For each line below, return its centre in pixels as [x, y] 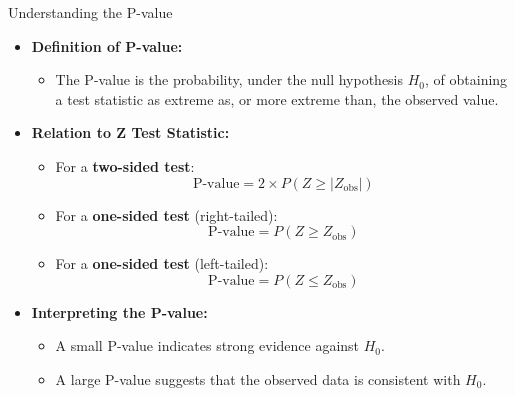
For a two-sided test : [125, 165]
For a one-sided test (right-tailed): [166, 214]
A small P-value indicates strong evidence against [207, 345]
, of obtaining [466, 79]
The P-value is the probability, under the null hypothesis [229, 79]
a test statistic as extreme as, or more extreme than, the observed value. [277, 98]
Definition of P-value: [107, 45]
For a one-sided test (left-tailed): [162, 263]
